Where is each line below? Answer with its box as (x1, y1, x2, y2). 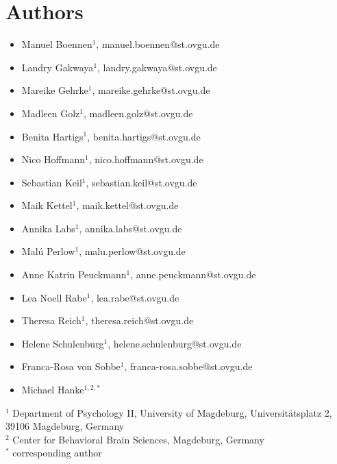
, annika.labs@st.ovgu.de (79, 221, 182, 235)
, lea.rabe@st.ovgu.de (90, 290, 179, 304)
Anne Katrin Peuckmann (21, 267, 127, 282)
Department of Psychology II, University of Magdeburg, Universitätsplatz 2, (12, 405, 332, 419)
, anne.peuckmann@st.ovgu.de (130, 267, 256, 282)
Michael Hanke (21, 382, 84, 397)
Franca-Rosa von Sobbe (21, 359, 121, 374)
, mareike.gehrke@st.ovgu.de (92, 83, 210, 97)
